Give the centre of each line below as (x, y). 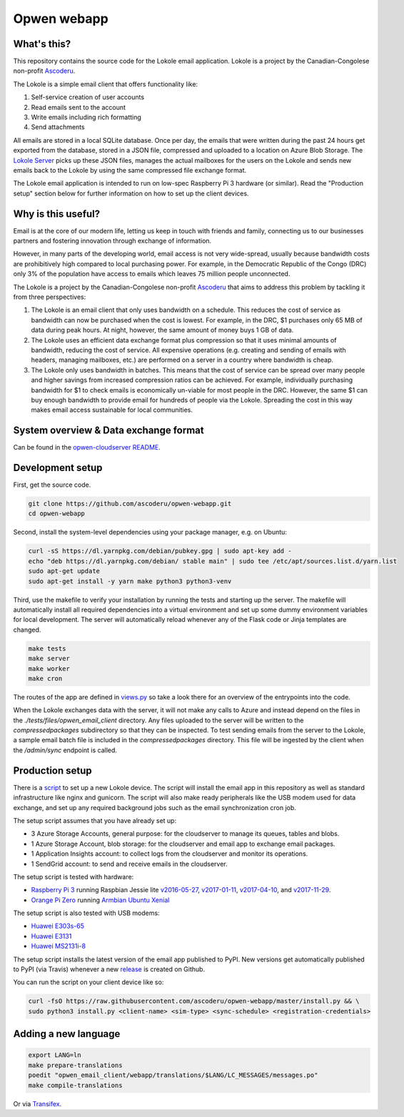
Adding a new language (67, 1034)
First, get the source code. (52, 485)
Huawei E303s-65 (58, 926)
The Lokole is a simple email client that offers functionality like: (106, 84)
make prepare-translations (75, 1065)
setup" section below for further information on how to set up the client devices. (131, 193)
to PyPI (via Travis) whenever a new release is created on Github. (109, 969)
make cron (45, 678)
